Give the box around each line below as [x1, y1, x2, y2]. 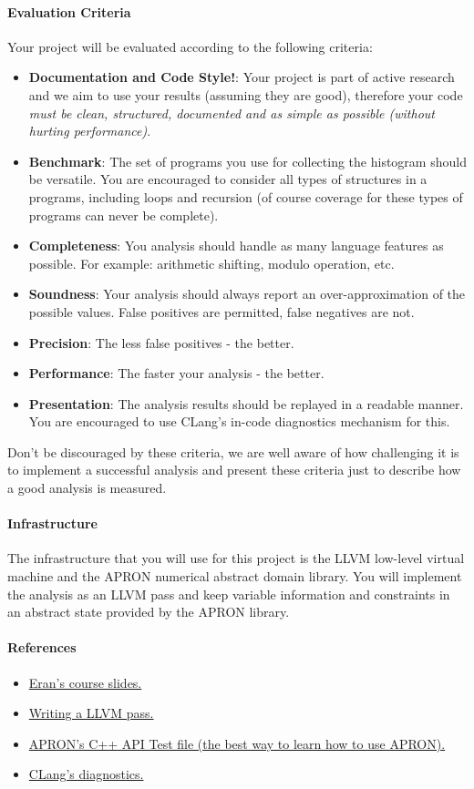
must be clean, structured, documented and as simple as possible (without [28, 103, 435, 122]
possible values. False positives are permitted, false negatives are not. [28, 302, 415, 321]
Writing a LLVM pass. [28, 703, 154, 722]
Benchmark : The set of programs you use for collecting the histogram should [28, 151, 467, 170]
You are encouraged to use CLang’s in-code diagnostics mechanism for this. [28, 412, 450, 431]
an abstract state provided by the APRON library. [7, 602, 290, 621]
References [7, 638, 77, 657]
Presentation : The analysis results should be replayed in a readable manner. [28, 394, 464, 413]
